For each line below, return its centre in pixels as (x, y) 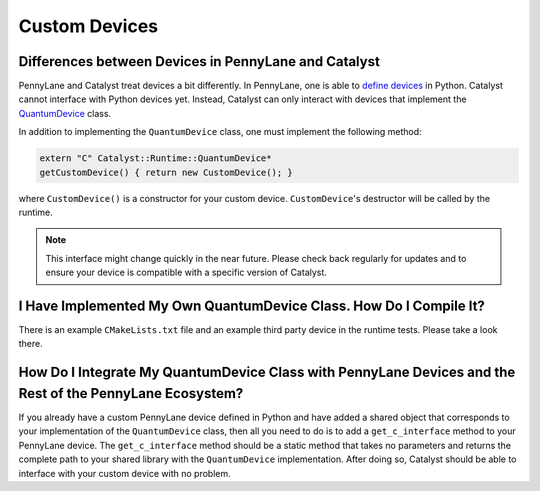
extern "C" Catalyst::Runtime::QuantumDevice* (155, 158)
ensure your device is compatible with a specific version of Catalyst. (186, 272)
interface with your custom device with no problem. (124, 473)
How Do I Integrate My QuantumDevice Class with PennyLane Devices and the (267, 372)
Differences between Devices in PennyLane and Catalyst (199, 61)
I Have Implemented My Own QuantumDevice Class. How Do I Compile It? (251, 305)
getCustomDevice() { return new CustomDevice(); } (166, 172)
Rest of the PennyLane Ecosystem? (131, 393)
